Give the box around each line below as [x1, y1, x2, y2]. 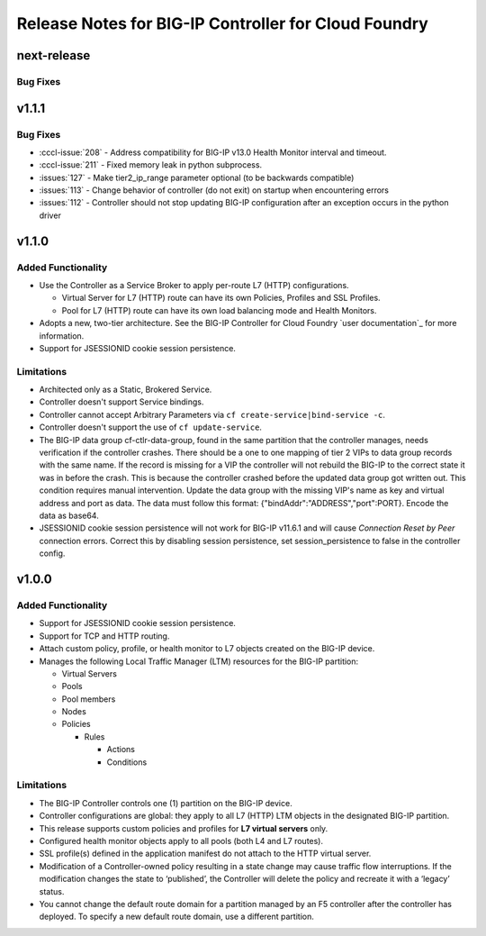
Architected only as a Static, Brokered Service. [39, 384, 212, 395]
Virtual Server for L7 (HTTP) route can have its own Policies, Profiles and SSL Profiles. [61, 293, 382, 304]
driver [39, 210, 62, 221]
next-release [16, 48, 91, 63]
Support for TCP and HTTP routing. [39, 631, 170, 641]
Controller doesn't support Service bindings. [39, 396, 204, 407]
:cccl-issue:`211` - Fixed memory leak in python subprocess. [39, 159, 263, 170]
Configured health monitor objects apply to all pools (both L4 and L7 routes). [39, 835, 324, 846]
